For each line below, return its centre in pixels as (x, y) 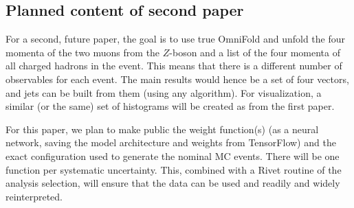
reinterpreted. (34, 196)
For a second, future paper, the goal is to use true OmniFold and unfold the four (175, 39)
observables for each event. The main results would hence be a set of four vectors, (177, 79)
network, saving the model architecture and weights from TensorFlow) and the (171, 142)
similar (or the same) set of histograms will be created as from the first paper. (170, 106)
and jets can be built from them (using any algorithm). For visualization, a (164, 92)
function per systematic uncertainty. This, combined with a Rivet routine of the (174, 169)
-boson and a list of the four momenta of (255, 52)
